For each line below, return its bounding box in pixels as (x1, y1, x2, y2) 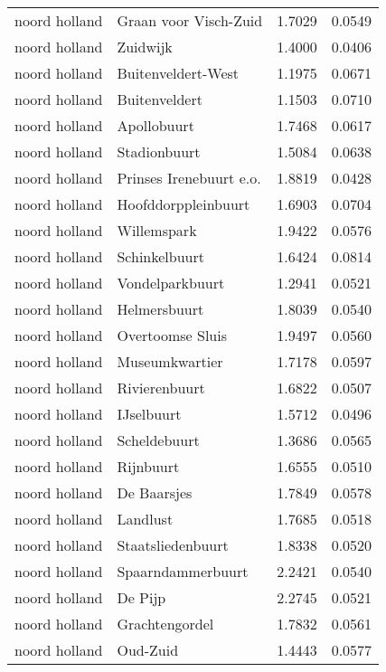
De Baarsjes (117, 482, 193, 503)
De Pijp (117, 587, 166, 608)
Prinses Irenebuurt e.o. (117, 167, 261, 188)
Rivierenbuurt (117, 377, 205, 398)
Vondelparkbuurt (117, 272, 225, 293)
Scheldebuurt (117, 430, 200, 450)
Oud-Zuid (117, 639, 179, 660)
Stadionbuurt (117, 141, 201, 162)
